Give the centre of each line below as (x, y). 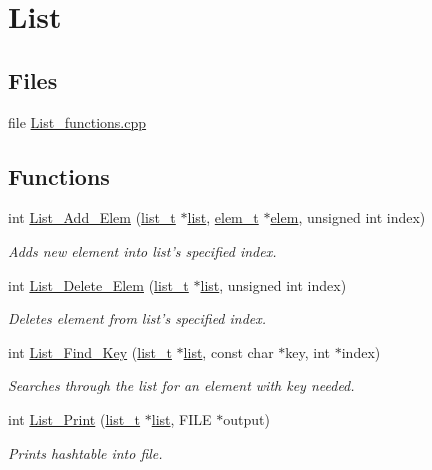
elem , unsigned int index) (348, 217)
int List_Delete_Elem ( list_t (98, 284)
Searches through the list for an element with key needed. (181, 385)
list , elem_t (223, 217)
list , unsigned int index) (273, 284)
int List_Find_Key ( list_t (90, 351)
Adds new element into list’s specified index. (142, 250)
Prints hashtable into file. (85, 452)
